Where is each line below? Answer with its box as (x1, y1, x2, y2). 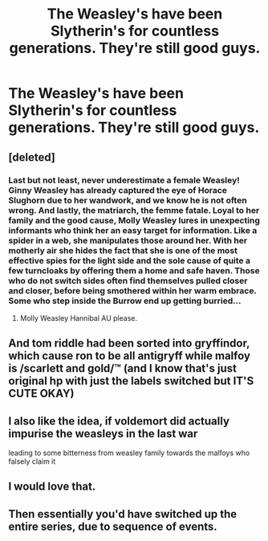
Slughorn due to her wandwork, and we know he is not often (8, 195, 247, 206)
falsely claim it (8, 457, 56, 466)
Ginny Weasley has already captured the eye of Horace (8, 184, 227, 195)
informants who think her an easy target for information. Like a (8, 224, 258, 236)
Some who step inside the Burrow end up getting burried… (8, 295, 242, 306)
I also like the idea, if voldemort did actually (8, 414, 230, 428)
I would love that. (8, 480, 96, 494)
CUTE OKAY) (8, 387, 75, 400)
